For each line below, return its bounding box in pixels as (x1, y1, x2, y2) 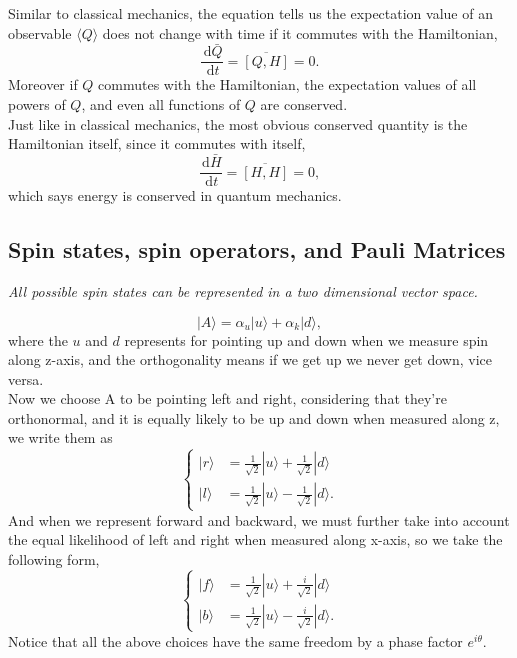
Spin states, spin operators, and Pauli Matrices (8, 234, 506, 265)
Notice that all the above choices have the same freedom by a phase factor (8, 630, 463, 651)
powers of (8, 94, 66, 115)
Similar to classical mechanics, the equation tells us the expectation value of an (8, 3, 493, 23)
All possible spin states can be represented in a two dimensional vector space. (8, 280, 478, 301)
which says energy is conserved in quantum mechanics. (8, 185, 342, 206)
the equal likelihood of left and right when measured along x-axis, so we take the (8, 529, 503, 550)
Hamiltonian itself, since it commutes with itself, (8, 133, 306, 154)
